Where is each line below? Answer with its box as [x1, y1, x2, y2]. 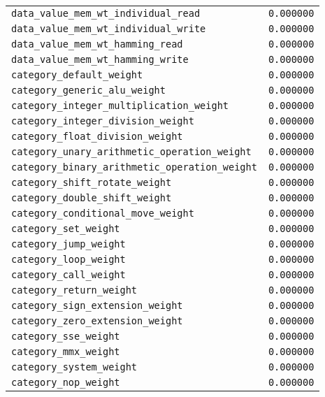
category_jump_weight [11, 238, 126, 250]
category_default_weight [11, 69, 143, 80]
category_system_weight [11, 361, 138, 373]
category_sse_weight [11, 331, 120, 342]
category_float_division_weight [11, 131, 183, 142]
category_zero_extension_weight [11, 315, 183, 326]
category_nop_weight [11, 377, 120, 388]
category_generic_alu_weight [11, 85, 166, 96]
